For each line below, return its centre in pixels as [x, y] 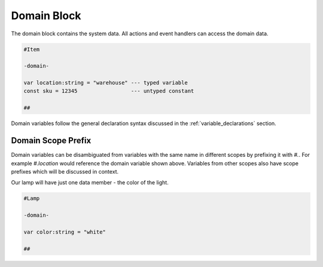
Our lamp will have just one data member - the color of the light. [90, 183]
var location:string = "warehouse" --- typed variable [106, 83]
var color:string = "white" [65, 232]
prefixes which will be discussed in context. [65, 171]
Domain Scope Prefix [51, 141]
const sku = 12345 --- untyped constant [109, 91]
